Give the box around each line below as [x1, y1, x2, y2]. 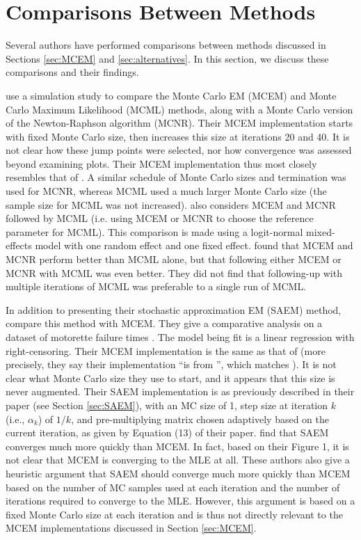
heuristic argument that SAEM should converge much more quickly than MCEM [6, 466, 351, 480]
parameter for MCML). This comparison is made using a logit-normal [6, 224, 303, 239]
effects [6, 238, 32, 253]
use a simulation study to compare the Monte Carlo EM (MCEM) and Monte [6, 88, 337, 102]
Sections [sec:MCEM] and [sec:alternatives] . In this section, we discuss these [6, 51, 329, 65]
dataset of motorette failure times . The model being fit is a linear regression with [6, 330, 355, 344]
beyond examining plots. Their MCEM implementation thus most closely [6, 156, 317, 170]
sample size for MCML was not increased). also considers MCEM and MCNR [6, 197, 336, 212]
